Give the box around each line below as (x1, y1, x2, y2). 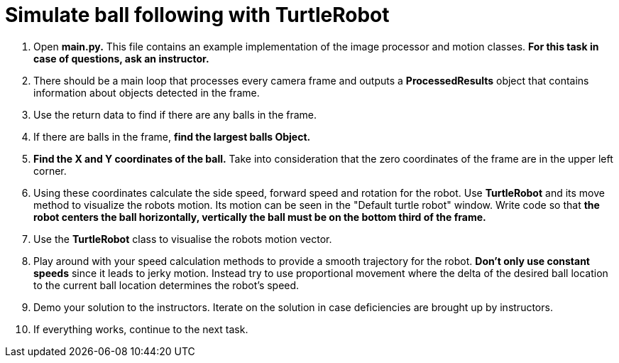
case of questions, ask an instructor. (33, 52, 209, 65)
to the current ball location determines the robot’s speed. (33, 278, 300, 291)
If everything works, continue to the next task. (33, 323, 248, 335)
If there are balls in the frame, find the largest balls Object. (33, 130, 311, 143)
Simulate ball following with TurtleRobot (5, 3, 390, 27)
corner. (33, 164, 67, 177)
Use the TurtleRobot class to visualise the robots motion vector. (33, 232, 332, 245)
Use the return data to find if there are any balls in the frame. (33, 108, 317, 121)
